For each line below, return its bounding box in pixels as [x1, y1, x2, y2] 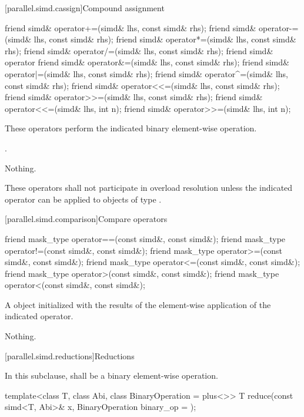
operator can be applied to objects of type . [5, 193, 162, 205]
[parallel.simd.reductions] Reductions [5, 349, 135, 362]
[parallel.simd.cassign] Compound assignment [5, 2, 165, 14]
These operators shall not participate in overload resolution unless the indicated [5, 181, 293, 194]
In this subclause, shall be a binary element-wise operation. [5, 369, 218, 382]
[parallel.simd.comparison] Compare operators [5, 213, 168, 225]
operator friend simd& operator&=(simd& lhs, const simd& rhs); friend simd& [5, 56, 289, 68]
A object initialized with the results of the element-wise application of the [5, 298, 271, 310]
